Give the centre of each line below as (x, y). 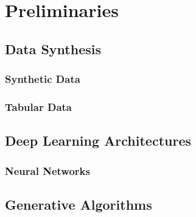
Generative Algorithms (79, 204)
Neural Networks (47, 170)
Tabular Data (38, 106)
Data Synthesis (53, 48)
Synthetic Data (43, 79)
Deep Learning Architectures (98, 141)
